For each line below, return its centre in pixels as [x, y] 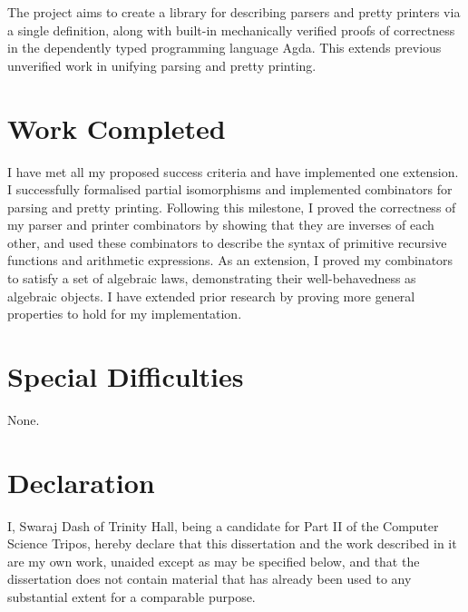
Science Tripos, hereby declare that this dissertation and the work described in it [232, 543]
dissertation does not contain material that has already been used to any [210, 579]
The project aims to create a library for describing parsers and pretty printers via [234, 12]
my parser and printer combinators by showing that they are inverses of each [221, 225]
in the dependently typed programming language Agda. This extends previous [224, 48]
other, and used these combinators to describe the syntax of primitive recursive [227, 242]
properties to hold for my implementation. [125, 314]
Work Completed [117, 128]
